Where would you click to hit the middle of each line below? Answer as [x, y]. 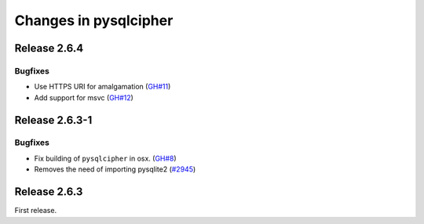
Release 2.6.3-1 [53, 120]
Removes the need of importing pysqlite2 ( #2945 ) [115, 169]
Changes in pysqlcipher [94, 20]
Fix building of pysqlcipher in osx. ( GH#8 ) [105, 158]
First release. [36, 211]
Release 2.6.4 [49, 48]
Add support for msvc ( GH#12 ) [84, 97]
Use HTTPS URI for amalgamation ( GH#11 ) [102, 87]
